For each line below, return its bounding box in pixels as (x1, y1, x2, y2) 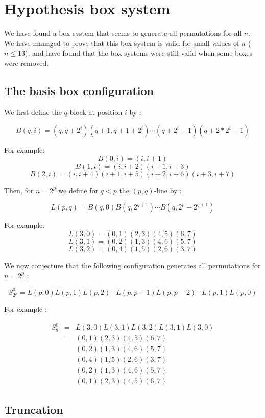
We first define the (4, 106, 62, 117)
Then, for (4, 184, 34, 195)
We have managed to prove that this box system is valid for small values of (4, 37, 239, 48)
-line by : (154, 184, 182, 195)
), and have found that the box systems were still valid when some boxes (25, 48, 253, 58)
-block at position (67, 106, 123, 117)
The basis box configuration (4, 82, 154, 98)
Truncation (4, 401, 63, 417)
